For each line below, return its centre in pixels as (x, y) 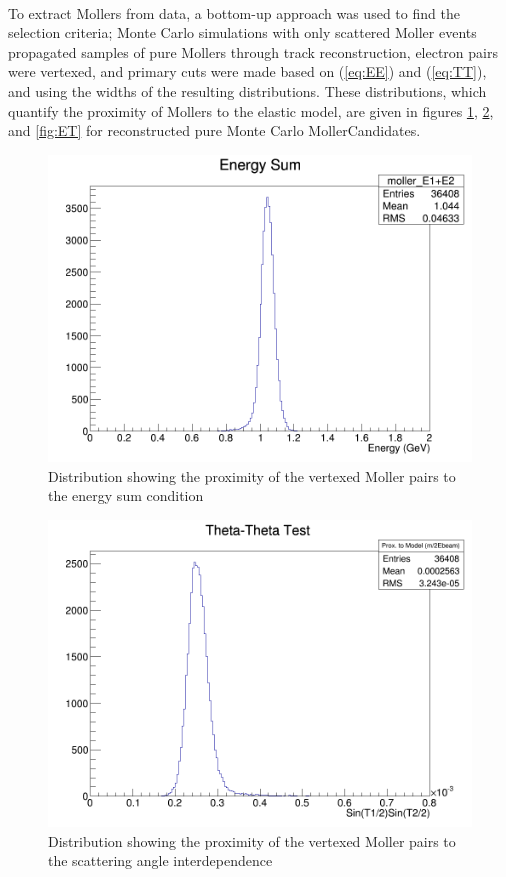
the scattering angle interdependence (160, 860)
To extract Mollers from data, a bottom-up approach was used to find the (234, 12)
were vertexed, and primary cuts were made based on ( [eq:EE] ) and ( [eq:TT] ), (247, 71)
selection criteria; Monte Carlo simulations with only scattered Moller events (242, 32)
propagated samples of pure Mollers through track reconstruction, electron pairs (253, 51)
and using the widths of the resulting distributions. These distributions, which (247, 90)
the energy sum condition (126, 495)
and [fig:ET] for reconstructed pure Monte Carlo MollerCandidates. (214, 130)
